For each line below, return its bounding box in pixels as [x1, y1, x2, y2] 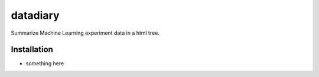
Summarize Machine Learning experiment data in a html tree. [11, 29, 159, 36]
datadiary [11, 9, 60, 22]
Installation [11, 45, 53, 55]
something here [25, 60, 64, 67]
